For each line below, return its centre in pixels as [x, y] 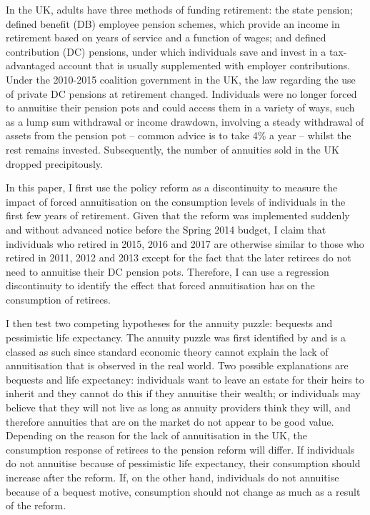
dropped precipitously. [54, 163]
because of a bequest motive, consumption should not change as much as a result [183, 491]
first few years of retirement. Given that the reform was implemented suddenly [178, 215]
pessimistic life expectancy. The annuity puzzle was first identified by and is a [176, 337]
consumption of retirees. [58, 299]
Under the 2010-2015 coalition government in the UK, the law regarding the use [181, 79]
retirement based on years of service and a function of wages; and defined [166, 37]
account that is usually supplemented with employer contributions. [204, 65]
